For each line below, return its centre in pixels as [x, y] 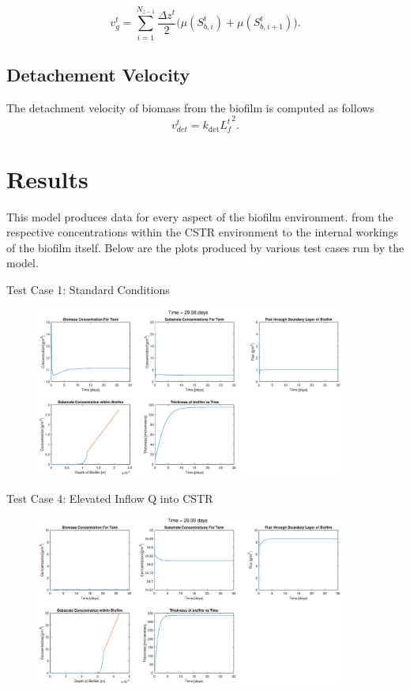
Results [47, 178]
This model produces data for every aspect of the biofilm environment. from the [200, 216]
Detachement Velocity [98, 74]
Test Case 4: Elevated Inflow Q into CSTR [110, 498]
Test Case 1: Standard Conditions [88, 289]
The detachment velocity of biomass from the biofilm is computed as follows [190, 107]
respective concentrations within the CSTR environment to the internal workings [203, 232]
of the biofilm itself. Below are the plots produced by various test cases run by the [205, 247]
